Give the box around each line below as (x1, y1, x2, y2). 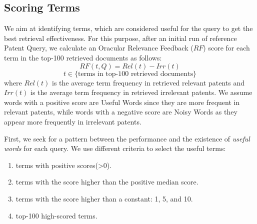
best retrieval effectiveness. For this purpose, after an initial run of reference (4, 32, 237, 43)
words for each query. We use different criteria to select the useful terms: (4, 143, 226, 153)
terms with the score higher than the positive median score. (15, 176, 198, 187)
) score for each (203, 42, 250, 53)
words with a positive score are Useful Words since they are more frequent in (4, 96, 240, 107)
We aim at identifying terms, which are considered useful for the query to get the (4, 23, 253, 33)
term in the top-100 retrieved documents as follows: (4, 52, 162, 62)
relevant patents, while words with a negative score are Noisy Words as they (4, 106, 237, 117)
